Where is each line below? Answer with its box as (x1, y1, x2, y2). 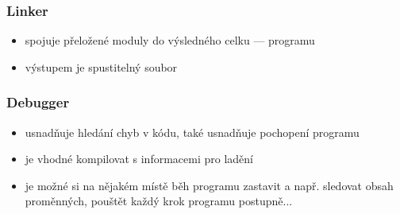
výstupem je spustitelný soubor (25, 58, 178, 75)
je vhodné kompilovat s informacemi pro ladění (25, 150, 253, 167)
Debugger (6, 92, 70, 112)
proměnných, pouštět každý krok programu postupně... (25, 193, 293, 209)
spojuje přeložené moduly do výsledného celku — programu (25, 32, 315, 49)
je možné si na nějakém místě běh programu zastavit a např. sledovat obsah (25, 177, 394, 193)
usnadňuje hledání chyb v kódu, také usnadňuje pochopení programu (25, 123, 360, 140)
